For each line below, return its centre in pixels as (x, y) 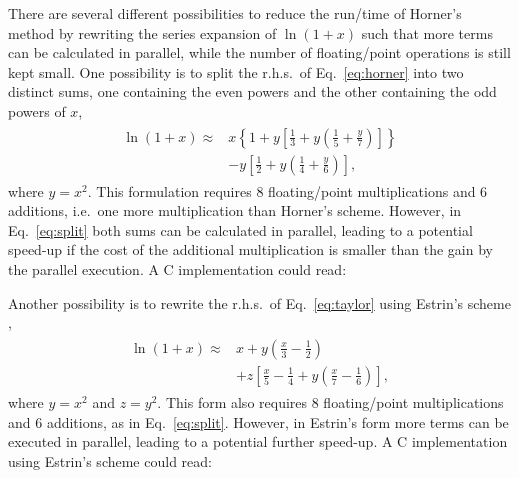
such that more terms (427, 32)
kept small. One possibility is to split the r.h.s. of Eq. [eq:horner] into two (236, 71)
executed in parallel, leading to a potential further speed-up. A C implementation (258, 441)
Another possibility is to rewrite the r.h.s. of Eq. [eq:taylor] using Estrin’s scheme (259, 302)
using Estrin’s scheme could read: (110, 460)
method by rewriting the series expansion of (142, 32)
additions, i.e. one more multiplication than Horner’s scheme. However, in (235, 210)
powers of (37, 110)
